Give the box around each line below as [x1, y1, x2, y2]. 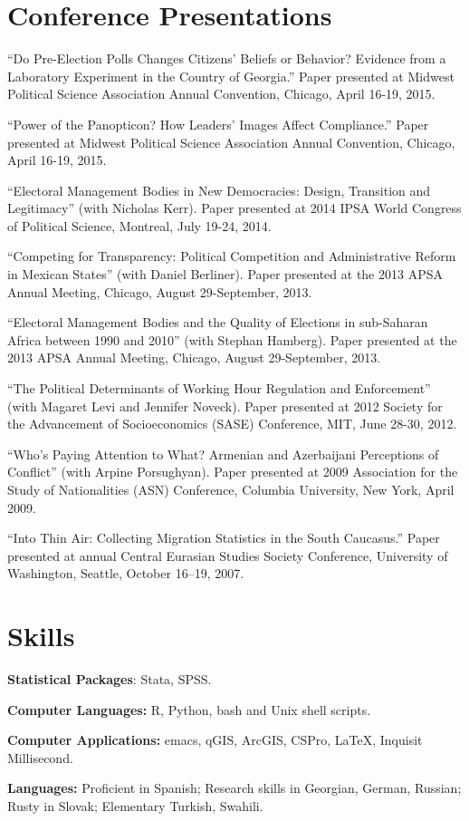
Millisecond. [7, 748, 73, 767]
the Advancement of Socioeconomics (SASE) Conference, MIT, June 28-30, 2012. [7, 414, 457, 433]
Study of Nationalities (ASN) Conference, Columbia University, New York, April [7, 480, 455, 498]
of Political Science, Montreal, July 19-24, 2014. [7, 216, 272, 235]
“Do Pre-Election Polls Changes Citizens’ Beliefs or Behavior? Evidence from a [7, 49, 446, 68]
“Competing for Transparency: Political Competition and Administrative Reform [7, 246, 456, 266]
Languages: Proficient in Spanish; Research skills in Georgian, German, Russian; [7, 778, 462, 797]
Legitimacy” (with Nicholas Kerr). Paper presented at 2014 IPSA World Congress [7, 198, 462, 217]
